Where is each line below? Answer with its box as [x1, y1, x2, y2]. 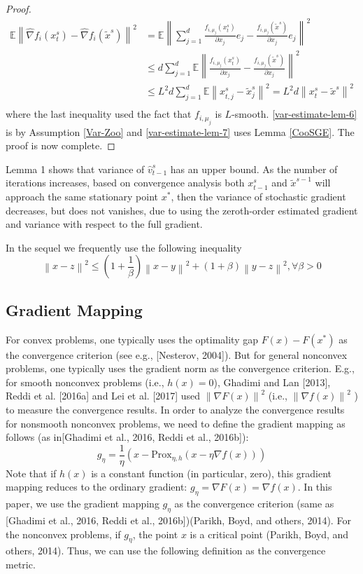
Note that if [6, 465, 57, 480]
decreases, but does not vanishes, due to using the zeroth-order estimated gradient [6, 203, 358, 217]
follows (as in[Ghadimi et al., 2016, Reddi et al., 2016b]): [6, 430, 249, 444]
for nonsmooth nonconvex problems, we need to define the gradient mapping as [6, 416, 346, 430]
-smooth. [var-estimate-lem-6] [232, 107, 357, 121]
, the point [132, 526, 178, 541]
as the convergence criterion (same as [174, 496, 334, 511]
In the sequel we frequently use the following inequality [6, 240, 242, 254]
